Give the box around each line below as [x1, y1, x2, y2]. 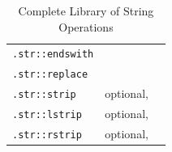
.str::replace [12, 69, 88, 81]
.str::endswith [12, 49, 94, 61]
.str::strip [12, 89, 76, 101]
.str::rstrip [12, 129, 82, 141]
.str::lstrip [12, 109, 82, 121]
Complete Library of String [18, 2, 154, 19]
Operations [58, 18, 114, 35]
